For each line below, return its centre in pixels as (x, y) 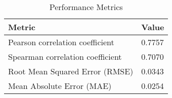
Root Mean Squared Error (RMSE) (71, 71)
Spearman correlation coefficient (65, 57)
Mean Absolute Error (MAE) (60, 86)
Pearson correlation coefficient (61, 42)
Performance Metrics (86, 7)
